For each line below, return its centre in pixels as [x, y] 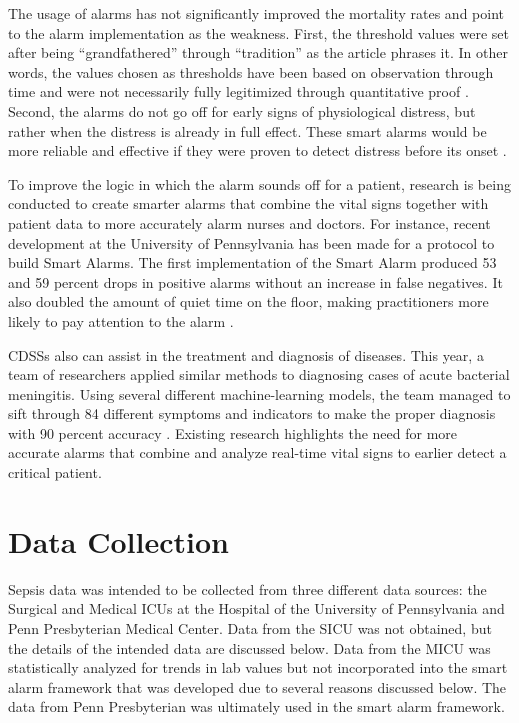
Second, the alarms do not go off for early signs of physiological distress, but [242, 110]
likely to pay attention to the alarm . [121, 320]
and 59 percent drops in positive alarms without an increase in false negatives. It [255, 281]
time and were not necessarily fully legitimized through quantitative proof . [238, 91]
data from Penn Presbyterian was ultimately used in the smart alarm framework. [256, 706]
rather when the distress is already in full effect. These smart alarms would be [247, 130]
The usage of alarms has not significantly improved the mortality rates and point [256, 13]
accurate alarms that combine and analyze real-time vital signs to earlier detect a [257, 452]
